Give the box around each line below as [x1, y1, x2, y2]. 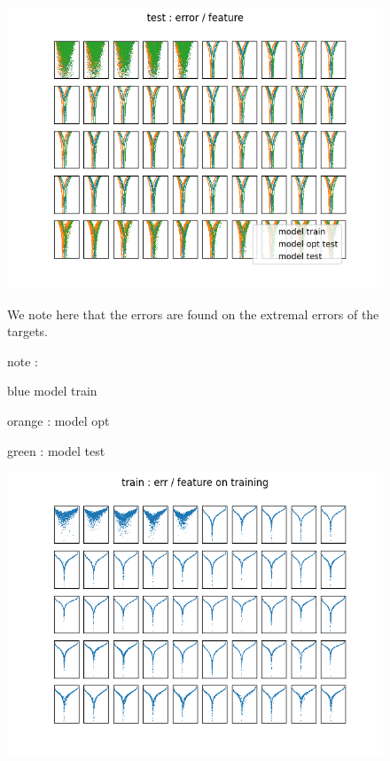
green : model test [7, 441, 105, 459]
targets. [7, 322, 49, 341]
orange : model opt [7, 411, 110, 429]
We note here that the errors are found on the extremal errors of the [7, 304, 379, 323]
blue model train [7, 381, 97, 400]
